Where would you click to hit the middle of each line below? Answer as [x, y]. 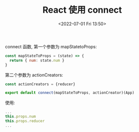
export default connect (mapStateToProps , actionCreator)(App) [70, 93]
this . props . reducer [25, 121]
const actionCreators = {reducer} [40, 84]
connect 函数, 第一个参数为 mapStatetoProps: [51, 46]
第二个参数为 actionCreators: [34, 75]
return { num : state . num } [37, 60]
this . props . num [21, 117]
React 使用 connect [82, 10]
